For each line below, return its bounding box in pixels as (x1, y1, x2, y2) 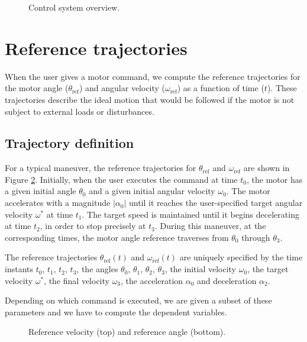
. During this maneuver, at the (154, 220, 266, 232)
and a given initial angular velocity (89, 185, 215, 197)
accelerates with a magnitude (5, 196, 111, 209)
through (241, 231, 270, 243)
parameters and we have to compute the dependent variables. (5, 305, 227, 318)
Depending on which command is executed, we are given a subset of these (5, 294, 272, 306)
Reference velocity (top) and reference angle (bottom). (28, 325, 226, 338)
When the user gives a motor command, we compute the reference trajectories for (5, 70, 300, 82)
